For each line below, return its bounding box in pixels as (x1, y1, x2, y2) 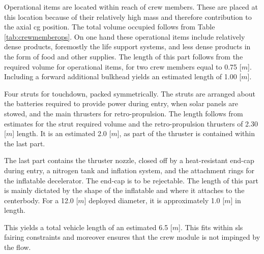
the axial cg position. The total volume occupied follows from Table (4, 21, 215, 32)
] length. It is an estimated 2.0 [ (12, 128, 111, 139)
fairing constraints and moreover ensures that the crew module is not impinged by (4, 232, 260, 242)
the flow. (4, 242, 31, 252)
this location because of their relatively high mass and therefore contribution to (4, 11, 252, 22)
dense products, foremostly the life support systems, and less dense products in (4, 41, 251, 52)
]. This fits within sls (179, 221, 243, 232)
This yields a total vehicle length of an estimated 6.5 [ (4, 221, 172, 232)
